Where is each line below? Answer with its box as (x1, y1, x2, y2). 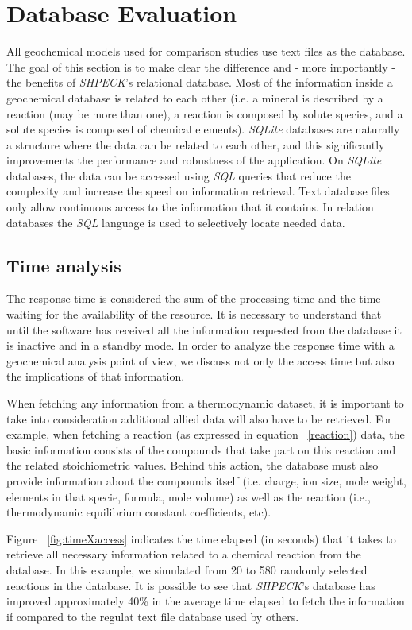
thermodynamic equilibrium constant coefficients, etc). (6, 504, 271, 520)
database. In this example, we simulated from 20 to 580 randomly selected (6, 561, 368, 578)
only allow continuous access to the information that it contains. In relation (6, 199, 374, 215)
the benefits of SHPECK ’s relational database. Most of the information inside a (6, 74, 393, 91)
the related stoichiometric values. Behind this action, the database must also (6, 457, 379, 473)
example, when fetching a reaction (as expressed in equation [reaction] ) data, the (6, 426, 405, 443)
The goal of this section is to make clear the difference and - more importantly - (6, 58, 395, 75)
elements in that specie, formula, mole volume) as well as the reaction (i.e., (6, 488, 371, 504)
